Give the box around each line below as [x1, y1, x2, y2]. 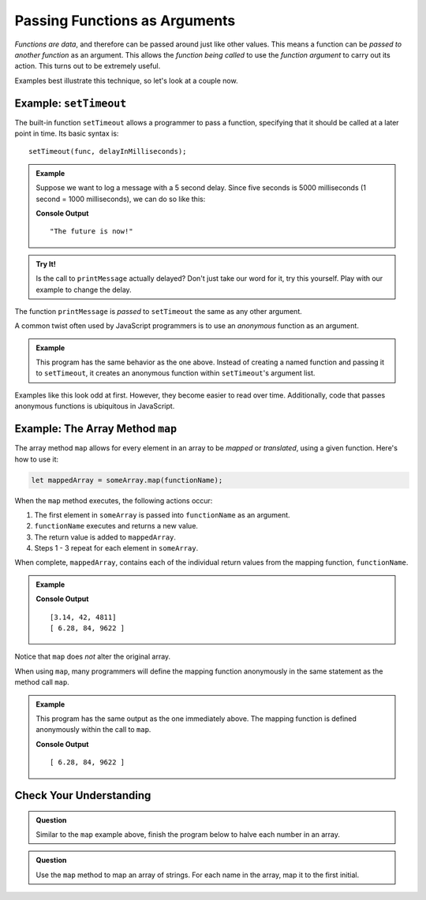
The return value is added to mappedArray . [34, 532, 177, 542]
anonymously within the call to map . [35, 725, 151, 734]
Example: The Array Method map [14, 422, 177, 435]
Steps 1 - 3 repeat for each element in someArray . [34, 543, 199, 553]
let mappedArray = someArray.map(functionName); [31, 476, 223, 484]
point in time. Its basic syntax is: [14, 129, 119, 138]
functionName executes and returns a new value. [34, 521, 199, 531]
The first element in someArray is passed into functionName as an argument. [34, 510, 291, 520]
